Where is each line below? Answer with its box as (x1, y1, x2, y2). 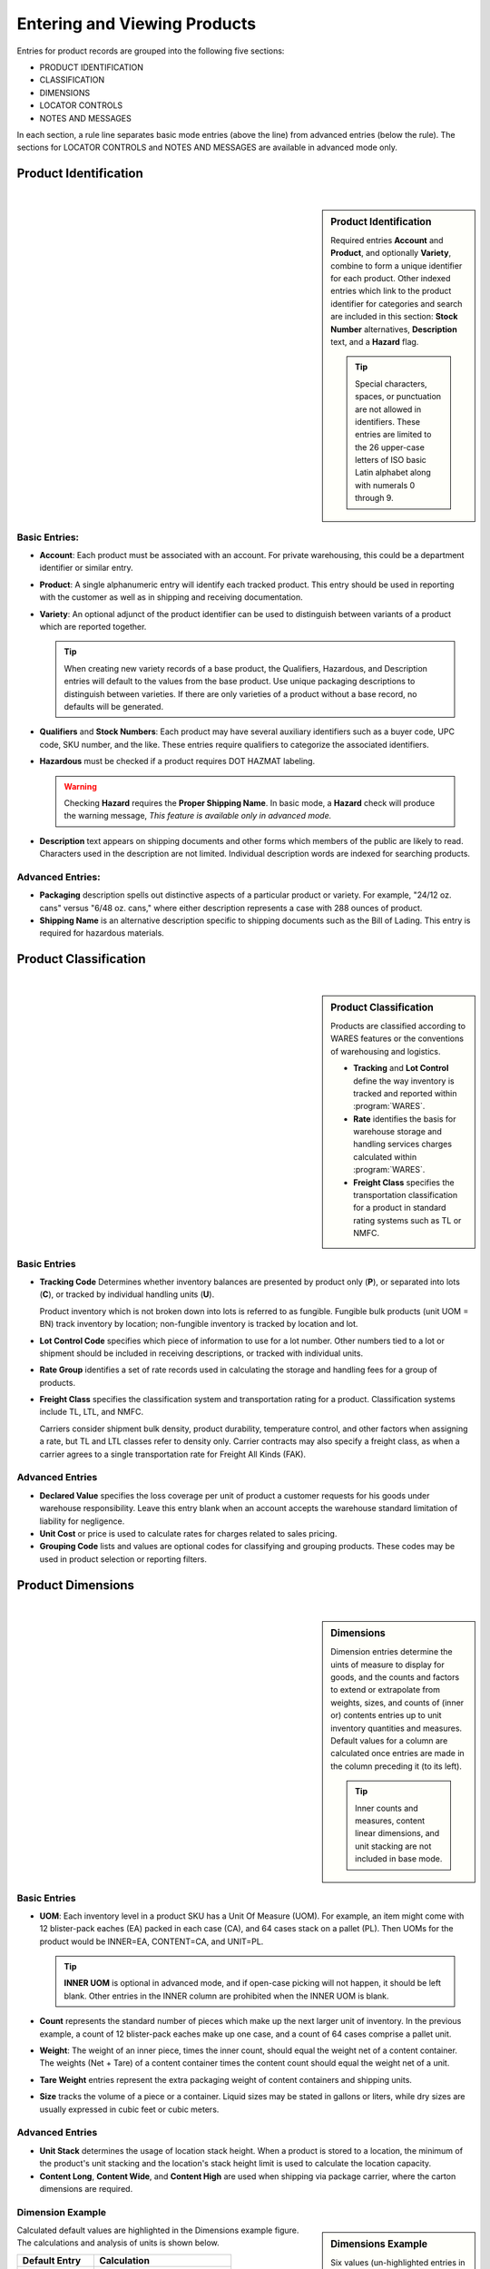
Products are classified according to (330, 1020, 466, 1031)
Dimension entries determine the (330, 1646, 453, 1657)
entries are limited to (355, 429, 432, 440)
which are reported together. (39, 621, 147, 632)
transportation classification (353, 1190, 458, 1201)
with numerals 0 (355, 479, 416, 490)
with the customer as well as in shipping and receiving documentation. (39, 592, 303, 603)
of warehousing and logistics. (330, 1046, 441, 1056)
